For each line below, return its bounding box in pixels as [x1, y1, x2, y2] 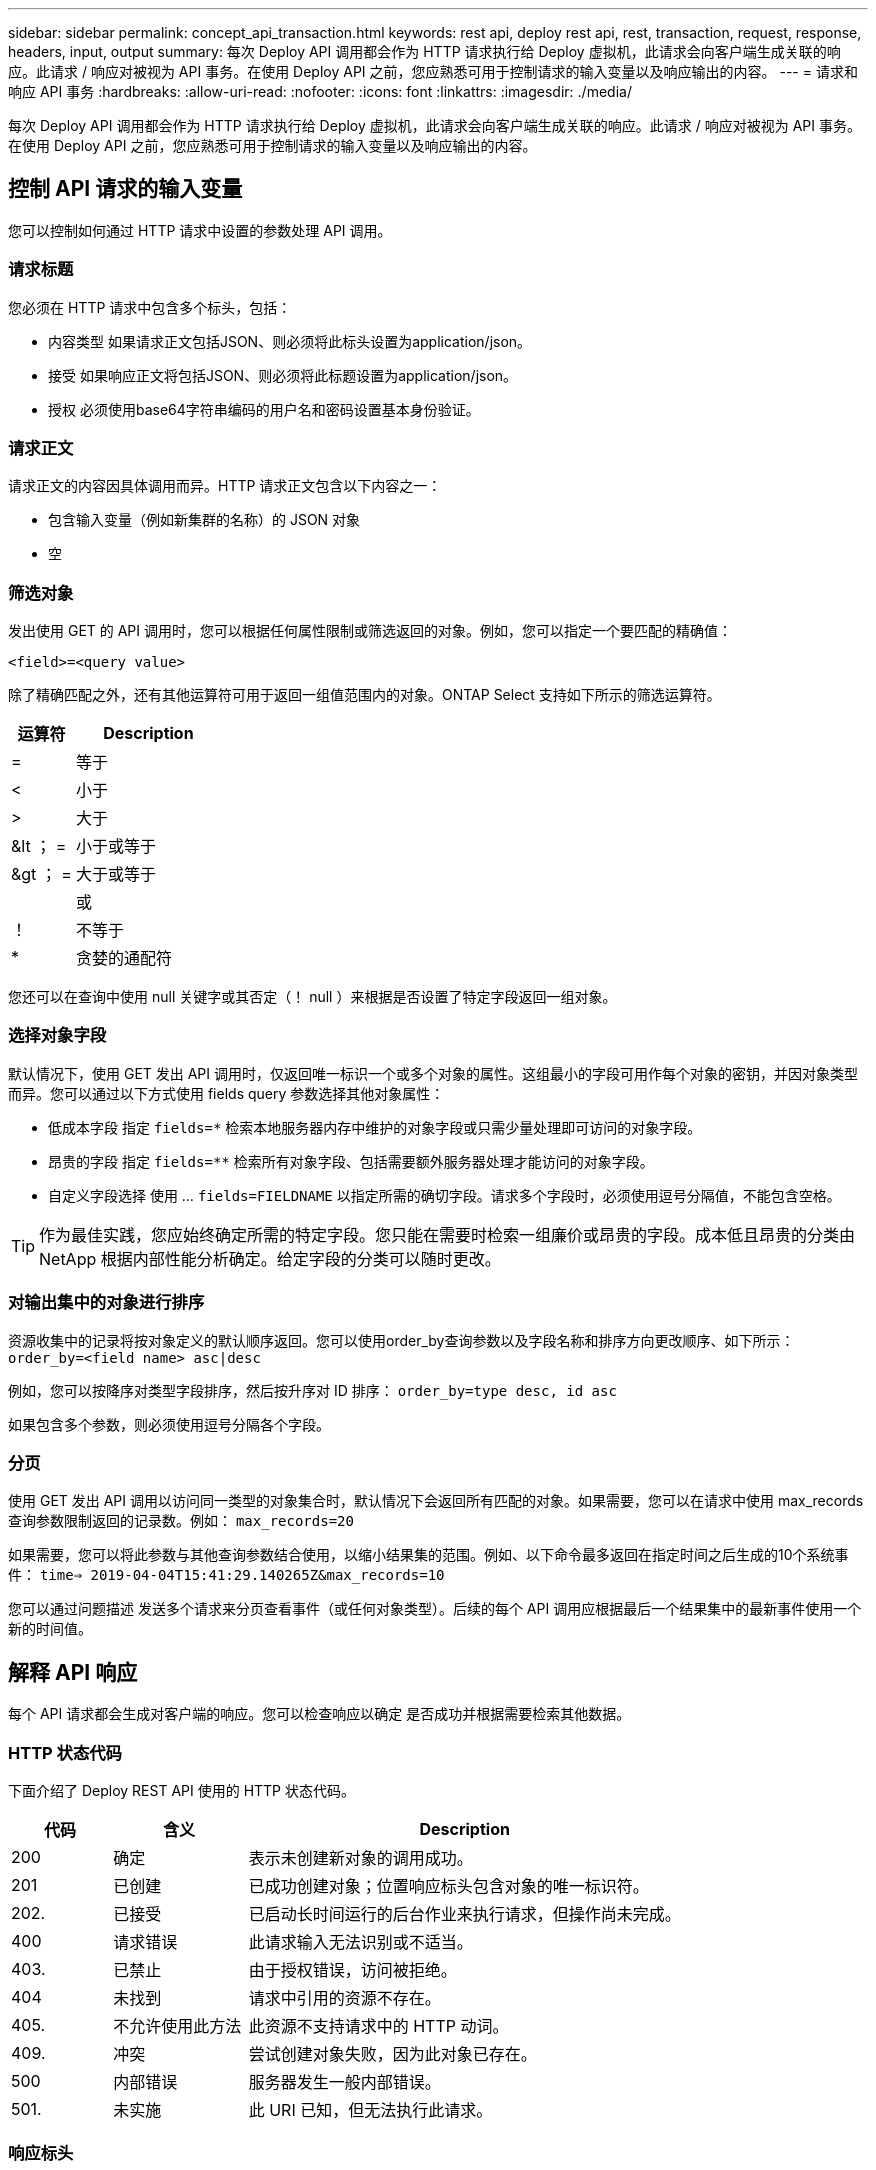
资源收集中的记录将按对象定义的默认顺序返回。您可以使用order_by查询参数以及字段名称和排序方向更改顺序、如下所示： [8, 1331, 795, 1349]
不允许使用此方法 [113, 2015, 242, 2036]
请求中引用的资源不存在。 [248, 1987, 441, 2008]
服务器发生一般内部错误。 [248, 2071, 441, 2092]
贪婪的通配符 [75, 948, 172, 969]
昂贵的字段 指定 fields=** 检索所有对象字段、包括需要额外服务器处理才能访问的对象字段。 [48, 1152, 654, 1170]
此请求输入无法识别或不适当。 [248, 1931, 473, 1952]
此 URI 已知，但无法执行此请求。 [248, 2099, 493, 2120]
